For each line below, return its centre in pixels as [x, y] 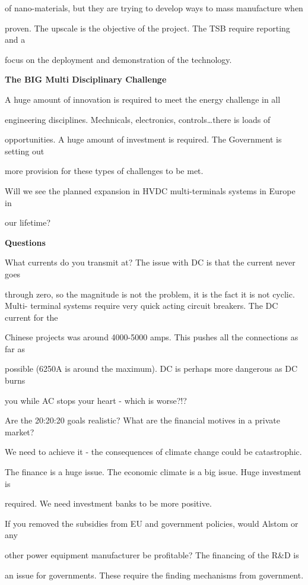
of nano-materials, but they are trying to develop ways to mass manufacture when [154, 8]
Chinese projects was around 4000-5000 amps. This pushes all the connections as [152, 337]
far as [15, 348]
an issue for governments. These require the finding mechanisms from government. [154, 575]
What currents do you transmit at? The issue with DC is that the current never [150, 262]
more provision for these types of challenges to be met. [104, 171]
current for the [31, 317]
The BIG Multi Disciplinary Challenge [86, 79]
